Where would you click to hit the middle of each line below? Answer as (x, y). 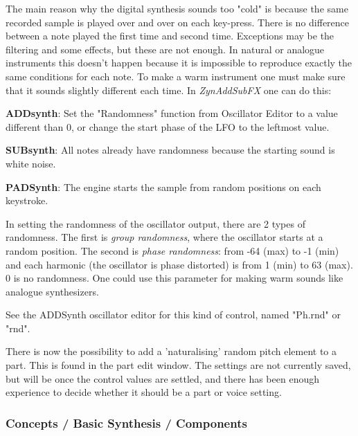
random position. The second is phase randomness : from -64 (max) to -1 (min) (172, 250)
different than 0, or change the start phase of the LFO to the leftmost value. (168, 126)
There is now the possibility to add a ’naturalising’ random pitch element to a (171, 351)
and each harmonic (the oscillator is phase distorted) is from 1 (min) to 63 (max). (179, 264)
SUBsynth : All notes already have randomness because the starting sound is (170, 150)
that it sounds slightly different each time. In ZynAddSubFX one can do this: (169, 90)
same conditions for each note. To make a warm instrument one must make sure (176, 76)
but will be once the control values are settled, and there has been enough (162, 378)
